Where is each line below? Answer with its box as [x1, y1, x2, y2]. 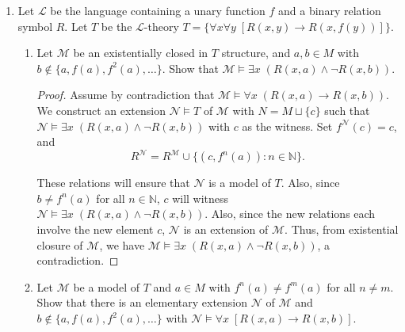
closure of [36, 236, 83, 253]
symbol [17, 17, 53, 34]
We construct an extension [36, 101, 166, 118]
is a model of [208, 174, 271, 191]
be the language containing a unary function [50, 2, 266, 18]
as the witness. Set [242, 117, 333, 134]
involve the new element [36, 221, 154, 238]
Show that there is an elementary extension [36, 294, 248, 311]
